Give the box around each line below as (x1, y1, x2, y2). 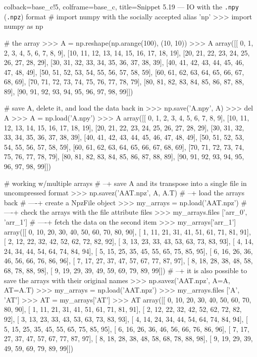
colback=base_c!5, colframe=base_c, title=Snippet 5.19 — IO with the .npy (4, 1, 239, 11)
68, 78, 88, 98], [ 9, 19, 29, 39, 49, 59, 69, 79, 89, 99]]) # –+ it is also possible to (4, 265, 247, 275)
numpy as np (4, 21, 44, 31)
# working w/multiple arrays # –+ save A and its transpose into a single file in (4, 178, 247, 188)
